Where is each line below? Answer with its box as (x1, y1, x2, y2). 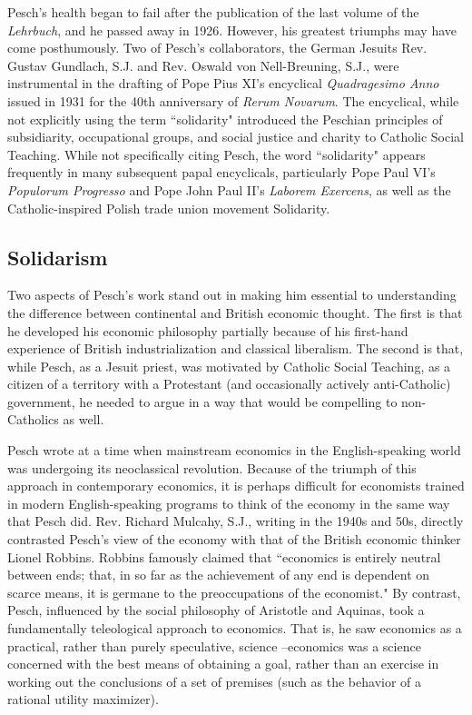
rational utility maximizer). (7, 690, 159, 709)
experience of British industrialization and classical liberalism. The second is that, (7, 339, 464, 358)
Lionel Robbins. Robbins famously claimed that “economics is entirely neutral (7, 547, 441, 566)
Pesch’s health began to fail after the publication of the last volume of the (7, 3, 419, 21)
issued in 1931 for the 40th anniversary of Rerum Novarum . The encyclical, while (7, 91, 459, 110)
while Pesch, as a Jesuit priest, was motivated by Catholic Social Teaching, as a (7, 356, 451, 375)
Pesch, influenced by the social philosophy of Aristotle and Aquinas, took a (7, 601, 425, 620)
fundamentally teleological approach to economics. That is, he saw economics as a (7, 619, 462, 638)
